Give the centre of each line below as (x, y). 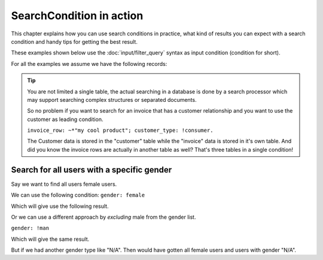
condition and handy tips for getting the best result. (74, 41)
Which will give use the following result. (60, 206)
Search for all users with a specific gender (92, 170)
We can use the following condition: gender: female (78, 195)
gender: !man (30, 228)
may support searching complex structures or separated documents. (112, 99)
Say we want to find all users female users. (64, 184)
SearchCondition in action (77, 16)
